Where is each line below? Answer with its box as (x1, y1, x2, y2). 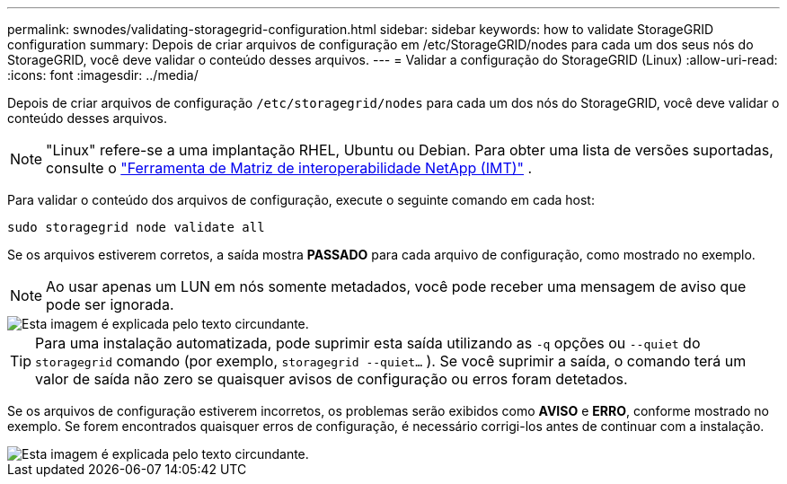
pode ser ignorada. (46, 295, 174, 313)
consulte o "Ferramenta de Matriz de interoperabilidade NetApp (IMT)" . (46, 159, 533, 177)
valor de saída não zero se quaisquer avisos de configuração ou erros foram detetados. (35, 370, 628, 388)
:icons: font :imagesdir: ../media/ (7, 67, 199, 83)
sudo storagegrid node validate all (7, 220, 265, 234)
